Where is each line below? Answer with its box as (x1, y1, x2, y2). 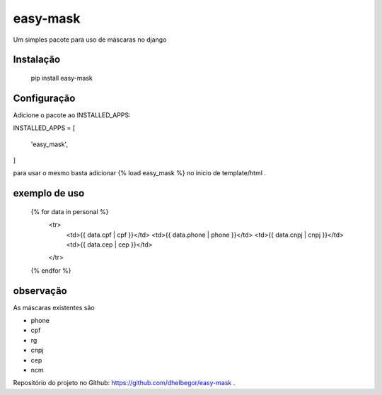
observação (13, 285, 67, 297)
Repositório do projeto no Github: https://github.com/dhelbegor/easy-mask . (13, 379, 236, 387)
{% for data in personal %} (30, 207, 109, 216)
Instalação (13, 54, 61, 66)
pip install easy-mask (30, 73, 93, 82)
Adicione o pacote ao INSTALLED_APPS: (13, 110, 131, 119)
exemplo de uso (13, 187, 85, 199)
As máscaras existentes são (13, 303, 95, 312)
